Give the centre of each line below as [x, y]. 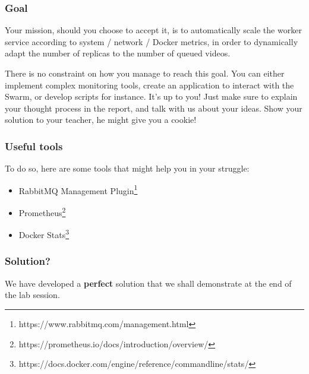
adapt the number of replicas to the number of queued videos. [118, 53]
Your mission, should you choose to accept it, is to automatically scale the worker [153, 30]
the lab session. [32, 295]
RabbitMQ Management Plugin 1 [78, 189]
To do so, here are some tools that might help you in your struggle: [127, 168]
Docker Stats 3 [44, 234]
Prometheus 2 [42, 212]
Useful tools [34, 146]
